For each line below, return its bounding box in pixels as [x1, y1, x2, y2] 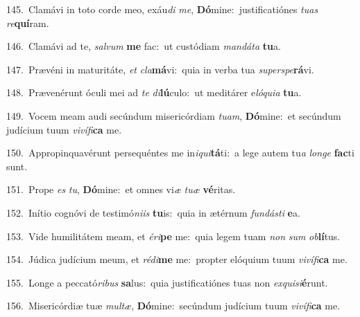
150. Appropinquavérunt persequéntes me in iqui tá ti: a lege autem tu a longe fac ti [6, 145, 354, 160]
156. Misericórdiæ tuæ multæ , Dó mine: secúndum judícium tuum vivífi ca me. [6, 298, 341, 313]
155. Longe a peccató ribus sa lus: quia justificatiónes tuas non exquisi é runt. [6, 275, 328, 289]
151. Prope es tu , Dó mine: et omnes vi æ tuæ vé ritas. [6, 182, 236, 197]
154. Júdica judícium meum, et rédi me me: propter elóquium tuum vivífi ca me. [6, 252, 348, 266]
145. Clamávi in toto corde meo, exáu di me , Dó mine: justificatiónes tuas [6, 2, 318, 16]
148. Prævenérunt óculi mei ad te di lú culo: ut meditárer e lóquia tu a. [6, 85, 302, 100]
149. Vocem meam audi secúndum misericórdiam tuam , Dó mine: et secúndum [6, 108, 341, 123]
